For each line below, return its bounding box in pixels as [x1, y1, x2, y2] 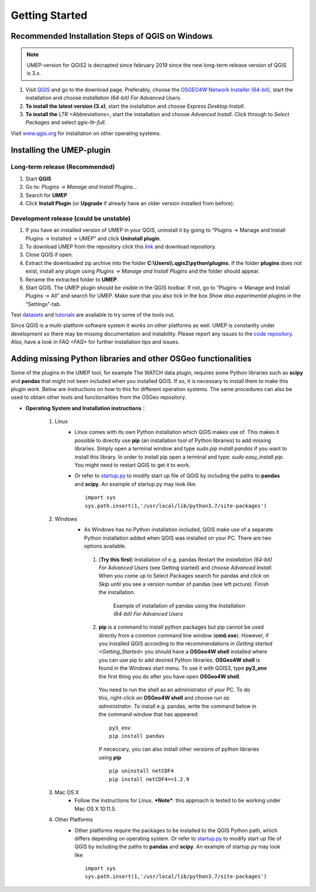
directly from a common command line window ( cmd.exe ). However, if [98, 632, 269, 639]
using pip [98, 754, 122, 761]
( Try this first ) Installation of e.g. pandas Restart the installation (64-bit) [98, 556, 273, 563]
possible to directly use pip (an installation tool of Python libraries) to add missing [74, 437, 272, 444]
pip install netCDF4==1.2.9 [109, 776, 190, 782]
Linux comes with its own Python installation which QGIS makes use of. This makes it [74, 429, 280, 436]
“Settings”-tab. [25, 300, 61, 307]
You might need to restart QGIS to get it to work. [74, 462, 191, 469]
